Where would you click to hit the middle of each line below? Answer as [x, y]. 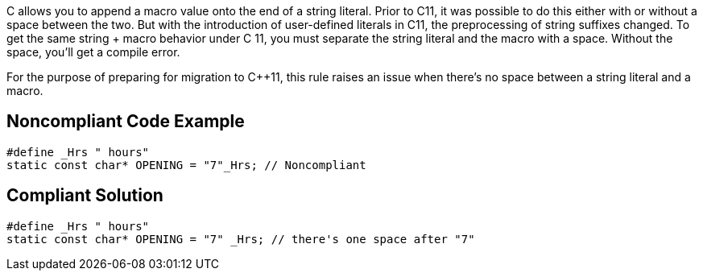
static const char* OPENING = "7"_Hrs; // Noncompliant [186, 165]
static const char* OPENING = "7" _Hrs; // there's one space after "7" [241, 239]
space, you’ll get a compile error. [93, 52]
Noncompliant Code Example [126, 122]
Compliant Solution [85, 196]
